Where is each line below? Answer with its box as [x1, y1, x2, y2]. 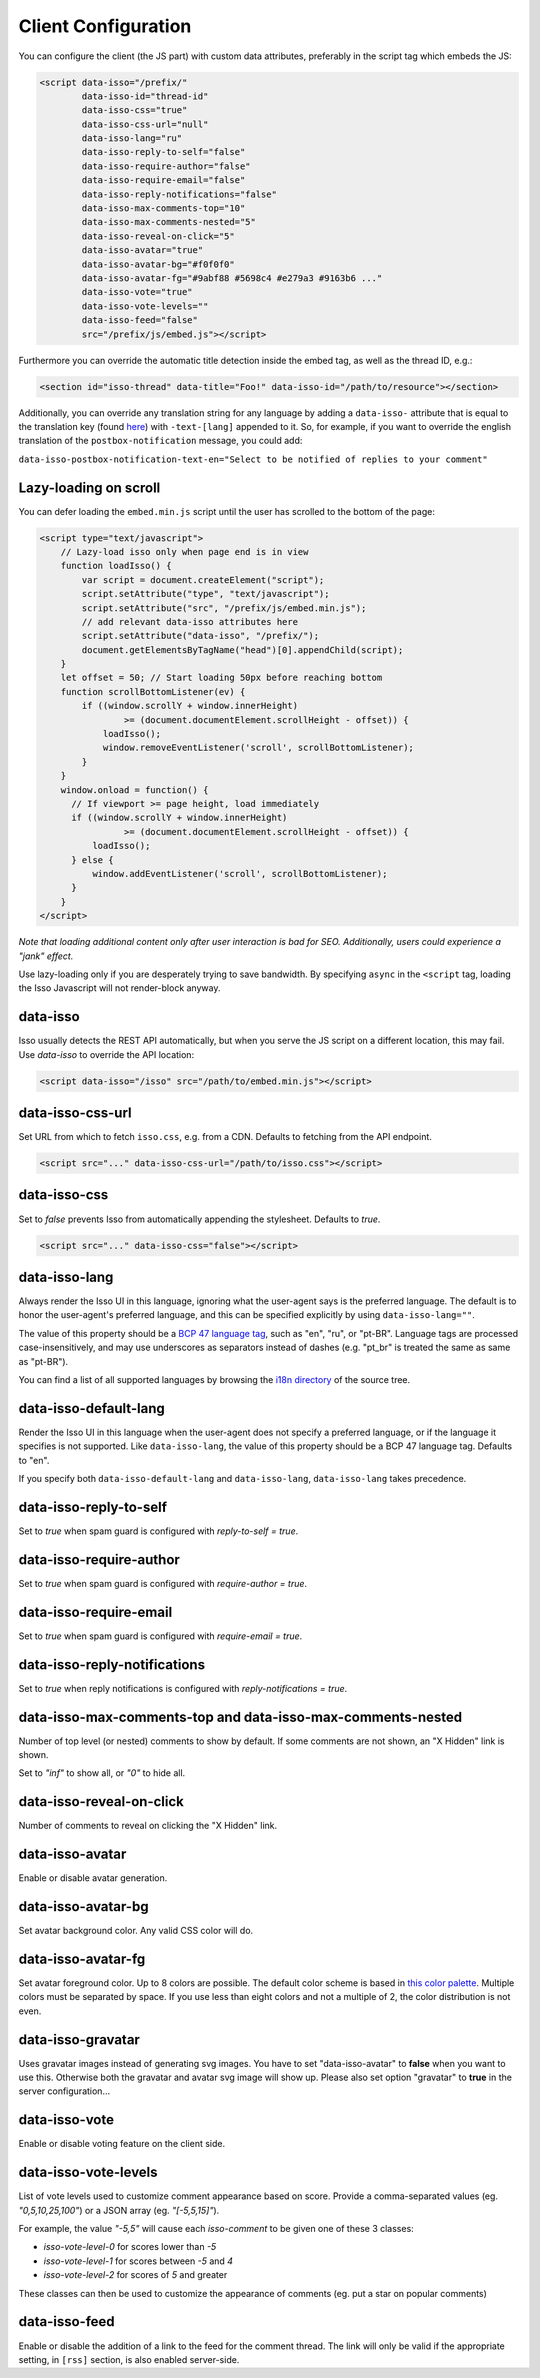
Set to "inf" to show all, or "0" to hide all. [18, 1767, 186, 1779]
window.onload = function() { [60, 784, 209, 795]
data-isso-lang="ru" [81, 133, 183, 144]
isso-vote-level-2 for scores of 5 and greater [43, 2269, 228, 2281]
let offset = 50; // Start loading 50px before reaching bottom [60, 672, 383, 684]
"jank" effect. [18, 950, 74, 962]
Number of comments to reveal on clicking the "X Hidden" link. [18, 1820, 278, 1832]
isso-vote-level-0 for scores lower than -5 [43, 2241, 217, 2253]
